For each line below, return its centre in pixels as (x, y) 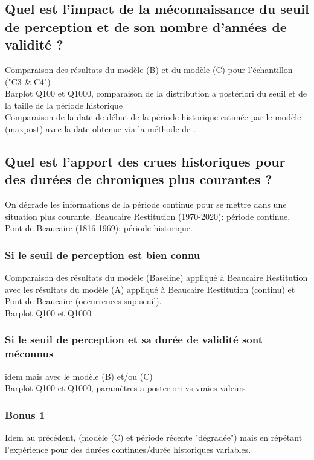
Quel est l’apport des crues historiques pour (145, 161)
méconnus (29, 353)
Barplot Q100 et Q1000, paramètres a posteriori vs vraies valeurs (125, 388)
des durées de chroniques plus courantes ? (139, 179)
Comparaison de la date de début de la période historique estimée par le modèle (153, 117)
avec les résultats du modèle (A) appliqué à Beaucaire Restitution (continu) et (150, 289)
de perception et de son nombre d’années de (146, 26)
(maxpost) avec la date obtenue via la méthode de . (100, 128)
